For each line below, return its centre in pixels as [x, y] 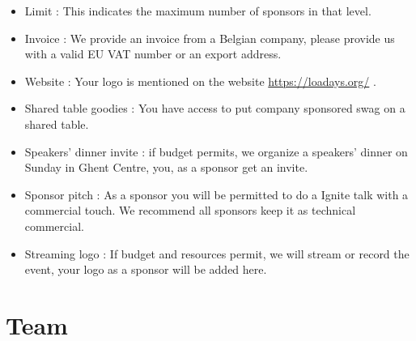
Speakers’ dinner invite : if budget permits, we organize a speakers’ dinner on [216, 151]
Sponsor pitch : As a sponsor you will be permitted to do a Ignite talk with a [216, 194]
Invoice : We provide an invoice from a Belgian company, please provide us [210, 38]
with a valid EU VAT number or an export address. [153, 54]
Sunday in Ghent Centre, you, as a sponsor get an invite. [166, 167]
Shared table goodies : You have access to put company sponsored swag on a [215, 108]
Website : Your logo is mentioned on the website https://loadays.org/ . [200, 81]
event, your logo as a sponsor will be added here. [146, 269]
